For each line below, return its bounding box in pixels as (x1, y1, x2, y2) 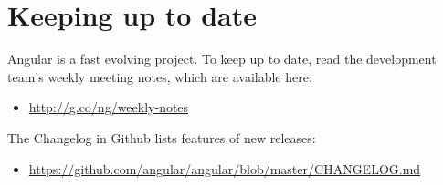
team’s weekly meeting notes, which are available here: (7, 67, 312, 86)
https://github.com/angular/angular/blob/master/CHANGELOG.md (28, 159, 421, 178)
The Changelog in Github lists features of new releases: (7, 128, 316, 147)
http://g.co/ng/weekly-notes (28, 98, 189, 117)
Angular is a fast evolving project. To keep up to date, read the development (7, 49, 437, 68)
